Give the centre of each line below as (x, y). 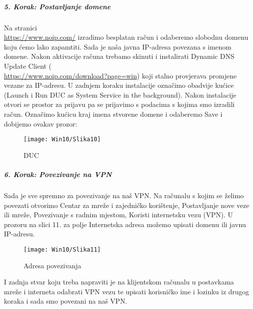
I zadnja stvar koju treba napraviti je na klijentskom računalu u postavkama (119, 282)
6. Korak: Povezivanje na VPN (58, 174)
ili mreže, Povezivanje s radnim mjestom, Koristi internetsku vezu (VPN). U (119, 215)
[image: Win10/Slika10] (62, 140)
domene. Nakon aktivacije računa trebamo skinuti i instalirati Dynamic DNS (119, 56)
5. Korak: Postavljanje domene (57, 6)
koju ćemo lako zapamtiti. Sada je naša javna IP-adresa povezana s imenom (118, 46)
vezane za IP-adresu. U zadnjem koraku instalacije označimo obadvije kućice (119, 85)
